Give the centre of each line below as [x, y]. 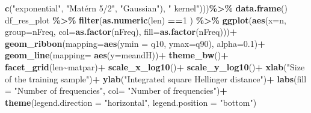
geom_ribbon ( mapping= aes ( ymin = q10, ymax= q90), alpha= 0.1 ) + [135, 43]
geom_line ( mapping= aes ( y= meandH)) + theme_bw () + [117, 55]
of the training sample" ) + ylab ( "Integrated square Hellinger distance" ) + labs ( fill [156, 78]
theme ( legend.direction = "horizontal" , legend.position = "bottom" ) [131, 102]
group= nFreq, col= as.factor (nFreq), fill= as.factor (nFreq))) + [121, 32]
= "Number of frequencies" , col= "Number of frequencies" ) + [116, 90]
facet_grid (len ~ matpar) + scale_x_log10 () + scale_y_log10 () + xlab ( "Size [155, 66]
